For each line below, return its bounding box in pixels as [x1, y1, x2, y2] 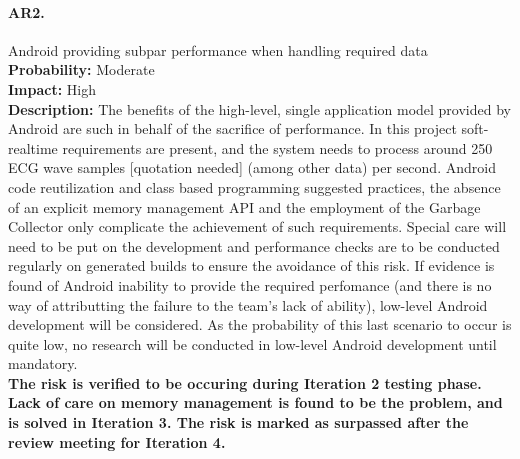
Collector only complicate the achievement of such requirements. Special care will [8, 216, 507, 237]
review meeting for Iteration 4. [8, 431, 226, 452]
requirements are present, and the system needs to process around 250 [62, 137, 493, 158]
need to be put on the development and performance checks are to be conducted [8, 235, 500, 256]
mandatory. [8, 353, 78, 374]
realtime [8, 137, 58, 158]
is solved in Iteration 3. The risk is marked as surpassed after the [8, 412, 469, 433]
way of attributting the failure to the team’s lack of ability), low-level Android [8, 294, 488, 315]
